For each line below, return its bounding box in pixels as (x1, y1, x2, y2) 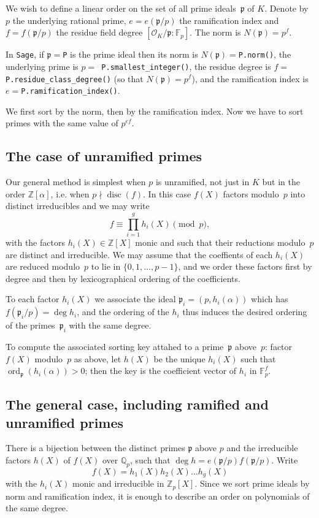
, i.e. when (50, 187, 90, 200)
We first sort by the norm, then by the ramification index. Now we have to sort (6, 104, 304, 117)
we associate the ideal (94, 292, 176, 305)
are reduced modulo (6, 260, 80, 273)
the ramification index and (179, 13, 279, 26)
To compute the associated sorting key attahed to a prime (6, 340, 224, 353)
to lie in (91, 260, 121, 273)
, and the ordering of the (77, 305, 169, 318)
